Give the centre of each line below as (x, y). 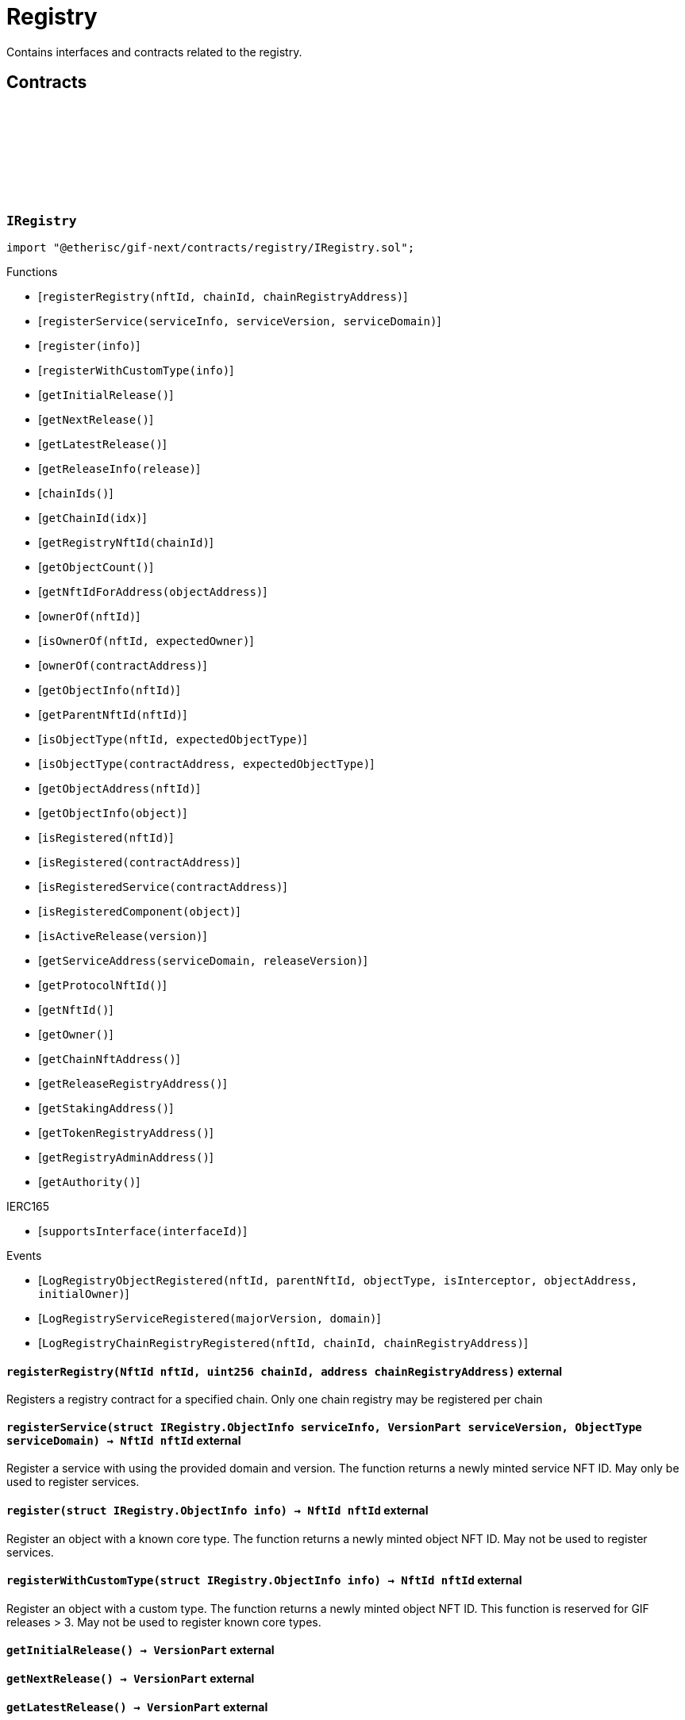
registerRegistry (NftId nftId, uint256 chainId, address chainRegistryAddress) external (285, 1371)
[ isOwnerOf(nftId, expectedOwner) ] (146, 640)
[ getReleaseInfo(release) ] (119, 468)
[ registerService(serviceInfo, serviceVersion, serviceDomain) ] (240, 321)
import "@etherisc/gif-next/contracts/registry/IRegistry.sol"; (211, 247)
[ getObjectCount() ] (96, 566)
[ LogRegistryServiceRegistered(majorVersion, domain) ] (210, 1318)
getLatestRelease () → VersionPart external (137, 1707)
